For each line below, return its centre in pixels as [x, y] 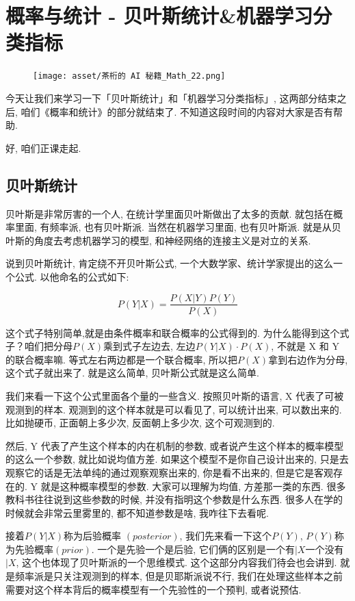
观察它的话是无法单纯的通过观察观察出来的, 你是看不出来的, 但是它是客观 [170, 472]
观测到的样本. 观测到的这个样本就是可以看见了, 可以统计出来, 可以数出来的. [174, 409]
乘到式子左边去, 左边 [149, 346]
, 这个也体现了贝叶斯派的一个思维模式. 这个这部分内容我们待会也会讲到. [176, 562]
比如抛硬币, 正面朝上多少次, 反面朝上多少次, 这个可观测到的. [140, 423]
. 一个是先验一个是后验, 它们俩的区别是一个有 [193, 549]
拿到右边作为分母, [308, 359]
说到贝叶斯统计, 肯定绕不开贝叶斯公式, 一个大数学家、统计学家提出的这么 [170, 263]
